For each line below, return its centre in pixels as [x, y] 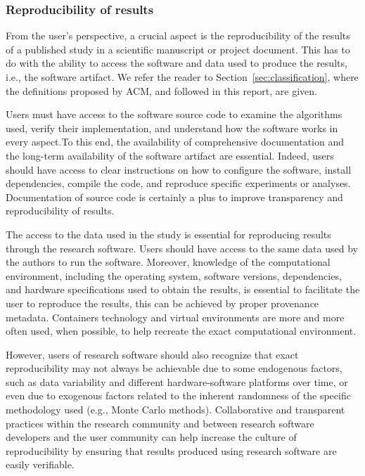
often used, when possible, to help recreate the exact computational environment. [181, 331]
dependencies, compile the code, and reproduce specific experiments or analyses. [178, 183]
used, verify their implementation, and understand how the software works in [172, 128]
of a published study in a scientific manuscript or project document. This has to [178, 49]
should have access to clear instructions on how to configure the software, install [179, 169]
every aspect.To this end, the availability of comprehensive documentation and [175, 142]
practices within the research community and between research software [160, 423]
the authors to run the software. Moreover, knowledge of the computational [168, 262]
